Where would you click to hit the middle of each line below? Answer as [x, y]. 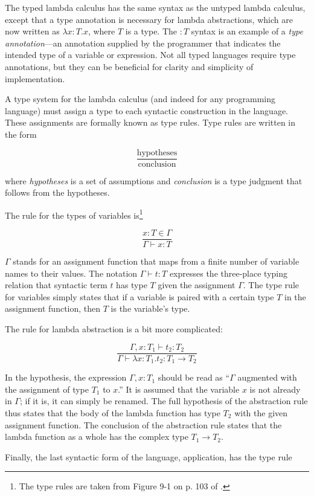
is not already [275, 389]
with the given [261, 412]
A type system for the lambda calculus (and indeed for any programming [140, 99]
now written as [32, 31]
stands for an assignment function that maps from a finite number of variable [156, 261]
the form [21, 134]
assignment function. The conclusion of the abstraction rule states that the [143, 424]
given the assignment [197, 285]
